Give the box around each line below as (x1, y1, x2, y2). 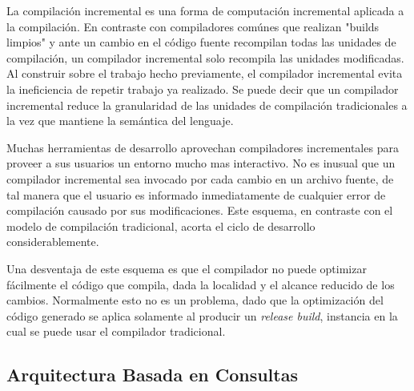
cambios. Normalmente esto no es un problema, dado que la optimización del (6, 292, 384, 308)
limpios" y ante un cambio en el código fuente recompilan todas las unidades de (6, 34, 396, 50)
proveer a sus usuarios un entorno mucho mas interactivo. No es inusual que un (6, 155, 396, 171)
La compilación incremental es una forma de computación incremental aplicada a (6, 2, 404, 18)
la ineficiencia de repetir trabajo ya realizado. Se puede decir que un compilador (6, 80, 399, 97)
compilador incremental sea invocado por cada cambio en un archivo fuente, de (6, 170, 394, 187)
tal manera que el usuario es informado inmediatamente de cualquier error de (6, 186, 386, 203)
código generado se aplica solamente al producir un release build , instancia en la (6, 307, 398, 324)
